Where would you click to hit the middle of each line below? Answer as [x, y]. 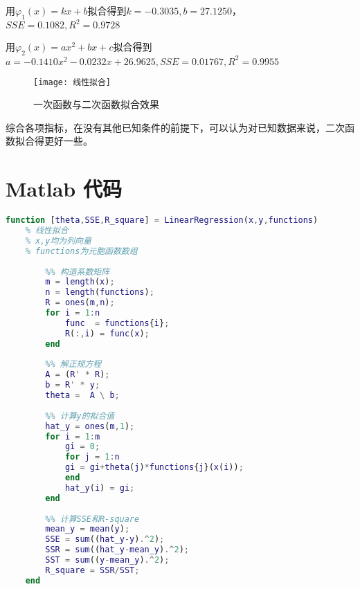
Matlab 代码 [64, 189]
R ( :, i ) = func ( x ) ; [107, 333]
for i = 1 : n [73, 313]
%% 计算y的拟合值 [80, 416]
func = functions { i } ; [117, 323]
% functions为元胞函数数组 [81, 251]
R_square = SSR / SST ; [92, 570]
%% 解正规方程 [73, 364]
